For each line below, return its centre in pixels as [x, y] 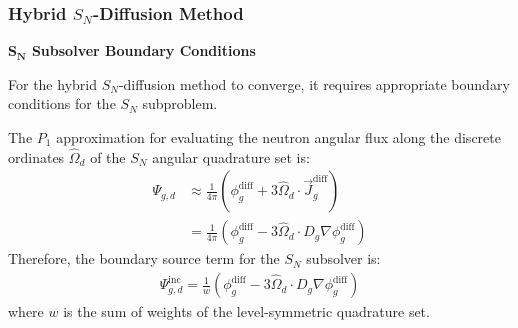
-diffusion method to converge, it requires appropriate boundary [314, 83]
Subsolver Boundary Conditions [143, 50]
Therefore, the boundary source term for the [144, 258]
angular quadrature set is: [231, 156]
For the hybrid [52, 83]
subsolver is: [343, 258]
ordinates [36, 156]
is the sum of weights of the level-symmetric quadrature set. [246, 311]
